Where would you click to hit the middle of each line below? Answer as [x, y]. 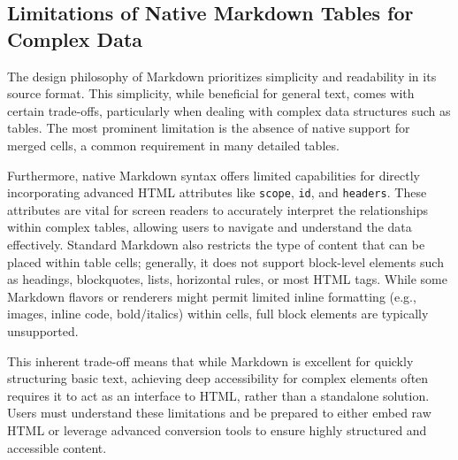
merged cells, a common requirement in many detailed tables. [173, 145]
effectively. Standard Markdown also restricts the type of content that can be [216, 244]
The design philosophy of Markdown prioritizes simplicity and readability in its [222, 76]
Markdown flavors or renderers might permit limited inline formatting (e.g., [212, 296]
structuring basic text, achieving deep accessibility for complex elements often [218, 378]
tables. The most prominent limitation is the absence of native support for [209, 128]
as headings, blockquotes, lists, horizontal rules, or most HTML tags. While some [227, 279]
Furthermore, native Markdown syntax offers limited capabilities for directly [214, 175]
